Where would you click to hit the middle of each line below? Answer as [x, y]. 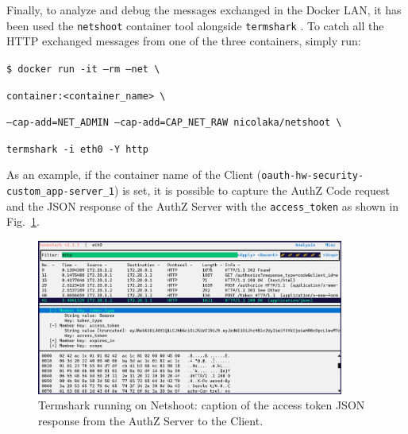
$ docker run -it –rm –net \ [83, 69]
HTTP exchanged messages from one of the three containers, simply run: [184, 41]
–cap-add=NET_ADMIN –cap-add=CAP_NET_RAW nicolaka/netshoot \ [174, 123]
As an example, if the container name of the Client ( [134, 174]
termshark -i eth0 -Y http [77, 149]
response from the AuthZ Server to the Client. [151, 420]
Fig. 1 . [23, 221]
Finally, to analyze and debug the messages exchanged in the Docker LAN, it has [204, 10]
